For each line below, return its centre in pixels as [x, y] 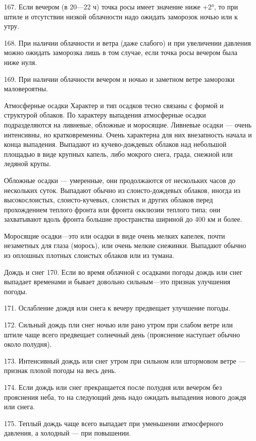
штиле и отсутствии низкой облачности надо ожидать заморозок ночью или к [121, 16]
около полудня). [28, 344]
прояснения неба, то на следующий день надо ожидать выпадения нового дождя [125, 397]
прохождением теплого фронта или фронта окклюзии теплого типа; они [112, 209]
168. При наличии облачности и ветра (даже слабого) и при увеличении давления [128, 42]
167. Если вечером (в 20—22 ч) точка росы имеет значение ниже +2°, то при [121, 6]
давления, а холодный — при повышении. [68, 433]
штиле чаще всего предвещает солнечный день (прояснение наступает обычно [122, 334]
